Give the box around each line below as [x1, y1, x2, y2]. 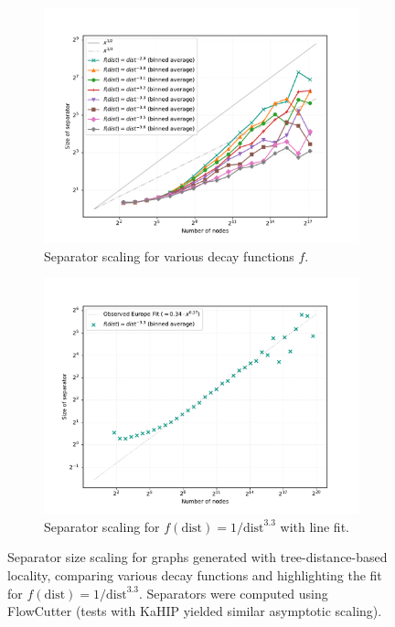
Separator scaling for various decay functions [44, 246, 294, 265]
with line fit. [280, 516, 349, 536]
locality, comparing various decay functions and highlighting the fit [7, 565, 382, 584]
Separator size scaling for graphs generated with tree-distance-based [7, 547, 388, 567]
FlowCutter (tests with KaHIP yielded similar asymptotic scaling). [7, 601, 382, 621]
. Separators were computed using [139, 583, 328, 602]
